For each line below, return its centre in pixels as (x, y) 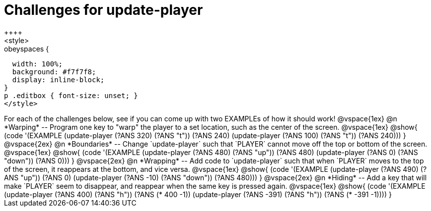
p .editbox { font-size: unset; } (71, 95)
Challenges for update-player (104, 10)
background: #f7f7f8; (54, 72)
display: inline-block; (58, 79)
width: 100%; (37, 64)
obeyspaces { (27, 49)
